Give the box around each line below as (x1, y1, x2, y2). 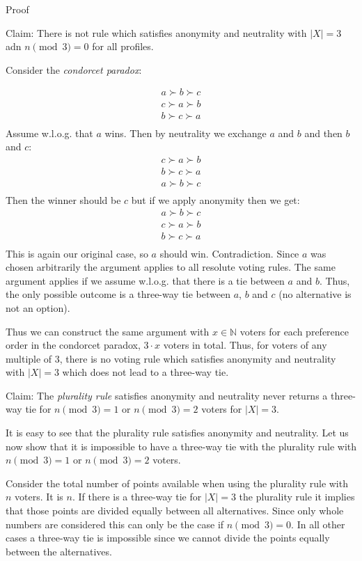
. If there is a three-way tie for (72, 489, 202, 504)
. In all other (291, 516, 345, 531)
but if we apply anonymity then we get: (131, 192, 300, 207)
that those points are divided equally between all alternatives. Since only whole (6, 503, 344, 518)
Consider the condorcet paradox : (6, 62, 142, 77)
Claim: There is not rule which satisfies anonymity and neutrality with (6, 25, 307, 40)
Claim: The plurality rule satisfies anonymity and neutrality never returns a (6, 388, 328, 402)
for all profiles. (92, 39, 154, 54)
